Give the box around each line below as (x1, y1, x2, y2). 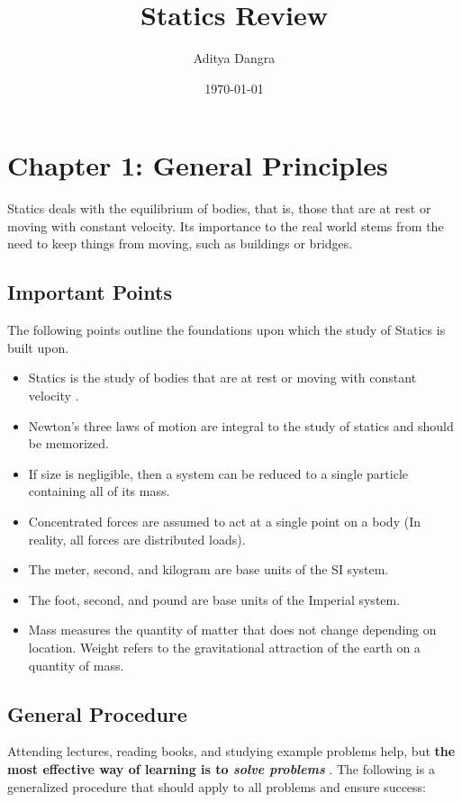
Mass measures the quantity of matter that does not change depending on (28, 620, 437, 639)
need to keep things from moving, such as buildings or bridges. (7, 234, 353, 253)
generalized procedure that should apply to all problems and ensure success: (7, 777, 426, 796)
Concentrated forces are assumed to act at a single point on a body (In (28, 511, 421, 530)
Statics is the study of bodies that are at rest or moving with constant (28, 368, 417, 387)
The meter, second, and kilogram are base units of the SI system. (28, 560, 389, 579)
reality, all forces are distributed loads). (28, 529, 246, 548)
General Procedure (7, 699, 187, 727)
